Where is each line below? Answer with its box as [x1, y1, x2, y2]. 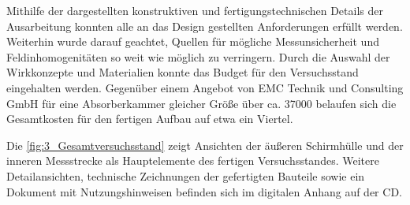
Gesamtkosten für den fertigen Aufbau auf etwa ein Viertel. [6, 110, 293, 127]
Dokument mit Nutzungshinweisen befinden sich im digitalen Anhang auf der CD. [6, 183, 402, 199]
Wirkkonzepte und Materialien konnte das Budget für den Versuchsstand [6, 64, 359, 80]
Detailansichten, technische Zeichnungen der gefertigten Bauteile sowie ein [6, 167, 365, 184]
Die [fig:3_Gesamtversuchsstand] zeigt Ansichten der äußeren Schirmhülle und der [6, 136, 404, 153]
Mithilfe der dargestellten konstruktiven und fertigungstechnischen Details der [6, 2, 383, 18]
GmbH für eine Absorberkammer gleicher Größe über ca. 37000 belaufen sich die [6, 95, 397, 111]
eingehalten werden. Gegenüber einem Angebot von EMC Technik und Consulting [6, 79, 404, 95]
